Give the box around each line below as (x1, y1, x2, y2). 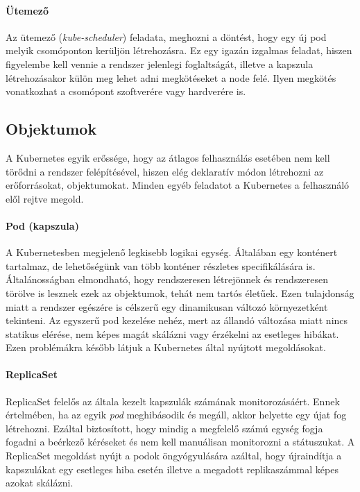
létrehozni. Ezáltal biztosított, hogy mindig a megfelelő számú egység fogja (6, 421, 323, 435)
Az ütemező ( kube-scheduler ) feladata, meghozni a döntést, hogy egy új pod (6, 29, 327, 44)
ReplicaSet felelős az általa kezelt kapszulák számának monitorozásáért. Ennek (6, 393, 340, 408)
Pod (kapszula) (6, 218, 79, 232)
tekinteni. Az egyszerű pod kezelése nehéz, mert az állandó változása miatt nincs (6, 313, 348, 328)
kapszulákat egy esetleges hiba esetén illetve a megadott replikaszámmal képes (6, 461, 338, 476)
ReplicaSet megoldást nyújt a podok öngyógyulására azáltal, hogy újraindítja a (6, 448, 342, 463)
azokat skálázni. (6, 475, 74, 490)
